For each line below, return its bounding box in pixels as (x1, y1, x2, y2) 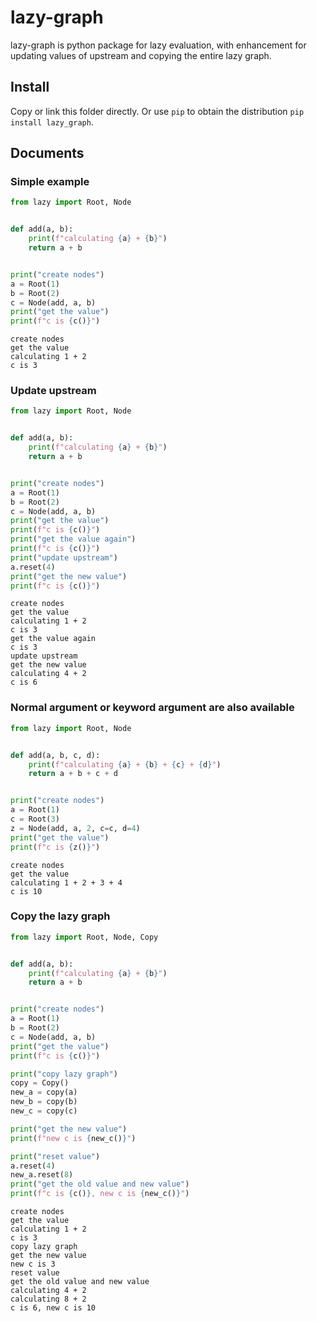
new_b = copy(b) (10, 1097, 78, 1107)
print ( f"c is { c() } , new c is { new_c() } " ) (10, 1189, 190, 1199)
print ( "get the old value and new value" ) (10, 1179, 190, 1190)
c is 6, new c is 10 (10, 1303, 97, 1313)
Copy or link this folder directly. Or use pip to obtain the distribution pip (10, 105, 305, 117)
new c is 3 (10, 1259, 56, 1270)
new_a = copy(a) (10, 1087, 78, 1098)
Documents (10, 145, 85, 162)
